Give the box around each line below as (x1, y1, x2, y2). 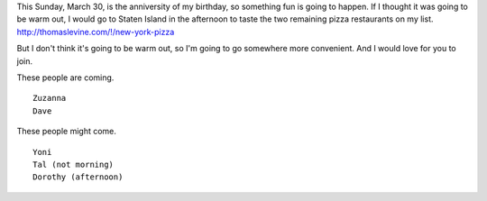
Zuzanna (32, 93, 67, 104)
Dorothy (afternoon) (32, 172, 124, 182)
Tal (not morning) (32, 159, 115, 169)
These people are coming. (16, 72, 115, 83)
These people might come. (16, 126, 117, 137)
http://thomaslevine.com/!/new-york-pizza (16, 26, 175, 37)
